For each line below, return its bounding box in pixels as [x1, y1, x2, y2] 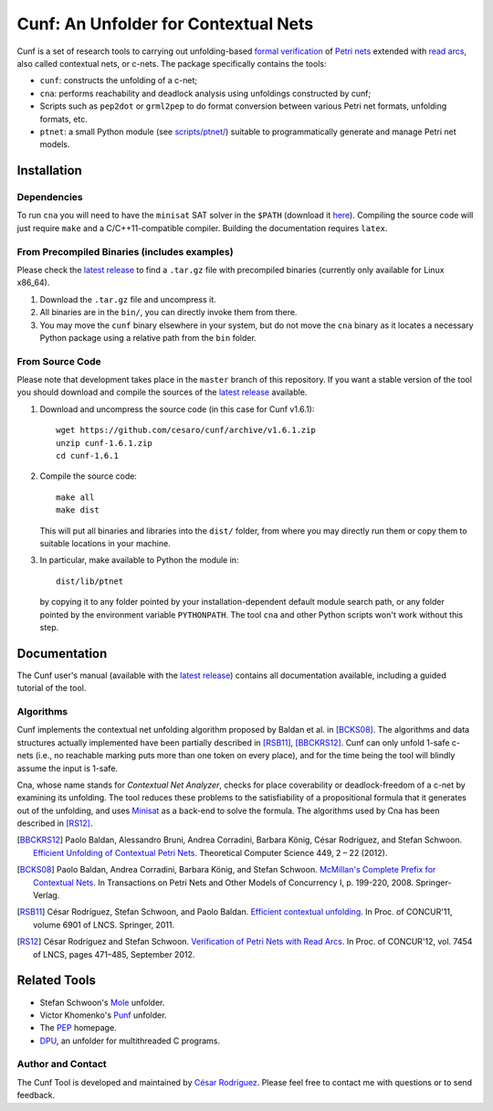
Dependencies [16, 191, 84, 204]
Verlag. [33, 890, 60, 901]
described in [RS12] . [16, 818, 93, 829]
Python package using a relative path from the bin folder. [39, 332, 257, 343]
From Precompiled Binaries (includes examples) [16, 245, 234, 258]
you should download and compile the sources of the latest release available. [16, 386, 308, 397]
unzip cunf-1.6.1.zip [56, 438, 152, 448]
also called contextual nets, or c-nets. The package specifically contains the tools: [16, 58, 327, 69]
